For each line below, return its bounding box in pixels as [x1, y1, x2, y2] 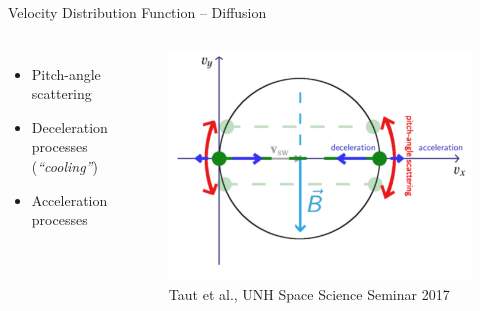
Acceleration [31, 189, 108, 210]
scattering [31, 83, 92, 104]
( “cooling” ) [31, 155, 98, 176]
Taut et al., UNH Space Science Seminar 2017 [168, 283, 450, 304]
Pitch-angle [31, 63, 101, 84]
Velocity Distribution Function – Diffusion [8, 2, 267, 22]
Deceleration [31, 116, 108, 137]
